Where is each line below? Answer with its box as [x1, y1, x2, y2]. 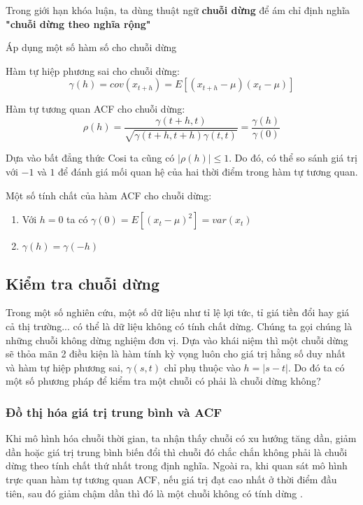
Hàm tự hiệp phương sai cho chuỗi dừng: [6, 63, 180, 78]
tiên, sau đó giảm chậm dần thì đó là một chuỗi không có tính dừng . [6, 485, 303, 500]
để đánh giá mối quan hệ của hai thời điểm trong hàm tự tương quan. [58, 164, 358, 179]
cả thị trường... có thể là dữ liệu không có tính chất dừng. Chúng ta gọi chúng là [6, 319, 353, 333]
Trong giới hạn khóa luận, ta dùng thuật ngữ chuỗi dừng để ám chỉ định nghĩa [6, 3, 350, 17]
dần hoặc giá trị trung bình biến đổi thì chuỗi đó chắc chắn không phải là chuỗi [6, 444, 348, 459]
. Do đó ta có [287, 360, 345, 374]
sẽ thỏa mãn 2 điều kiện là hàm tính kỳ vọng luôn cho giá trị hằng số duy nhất [6, 346, 346, 361]
